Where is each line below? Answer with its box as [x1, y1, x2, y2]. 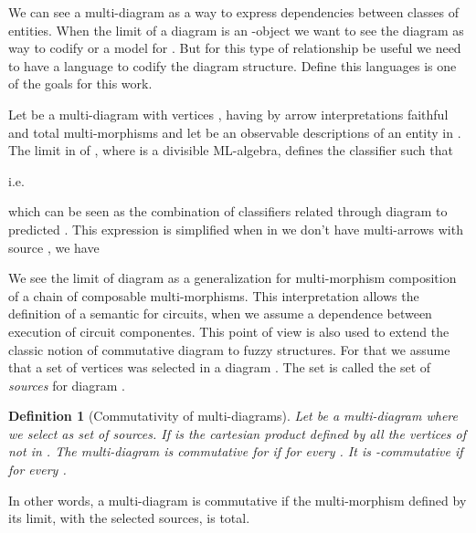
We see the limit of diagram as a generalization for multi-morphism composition [8, 268, 457, 287]
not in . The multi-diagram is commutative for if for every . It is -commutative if [8, 442, 463, 461]
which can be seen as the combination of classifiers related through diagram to [8, 202, 448, 221]
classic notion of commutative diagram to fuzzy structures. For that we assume [8, 340, 450, 359]
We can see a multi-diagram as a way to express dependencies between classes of [8, 3, 459, 21]
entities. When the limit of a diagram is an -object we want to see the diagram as [8, 20, 464, 39]
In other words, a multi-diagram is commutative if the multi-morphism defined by [8, 490, 467, 509]
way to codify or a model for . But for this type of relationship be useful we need [8, 38, 461, 57]
